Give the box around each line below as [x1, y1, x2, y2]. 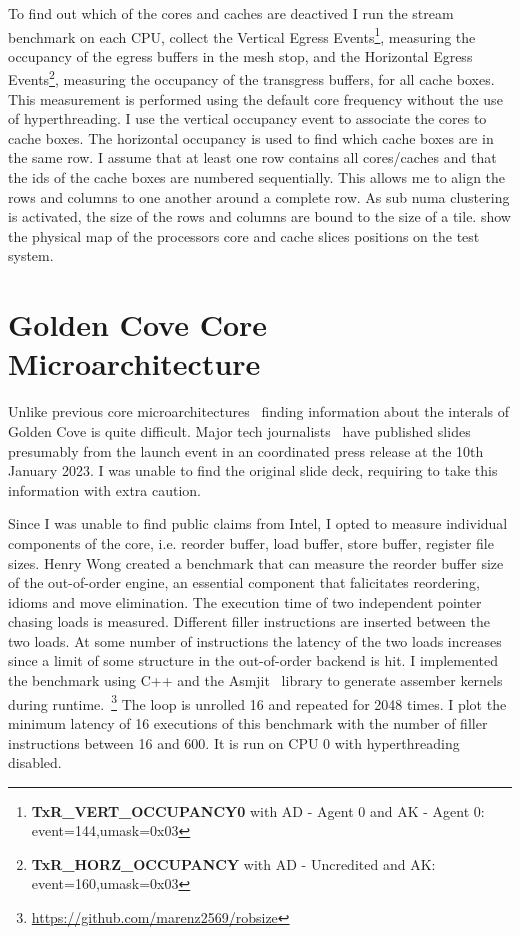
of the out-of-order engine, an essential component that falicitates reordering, [8, 572, 480, 593]
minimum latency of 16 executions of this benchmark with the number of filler [8, 712, 488, 733]
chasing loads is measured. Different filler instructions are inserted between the [8, 611, 490, 632]
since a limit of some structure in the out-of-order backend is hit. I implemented [8, 650, 499, 671]
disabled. [8, 752, 62, 773]
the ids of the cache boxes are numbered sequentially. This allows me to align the [8, 167, 506, 188]
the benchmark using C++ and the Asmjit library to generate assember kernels [8, 670, 503, 691]
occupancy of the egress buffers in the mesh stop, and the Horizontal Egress [8, 45, 473, 66]
